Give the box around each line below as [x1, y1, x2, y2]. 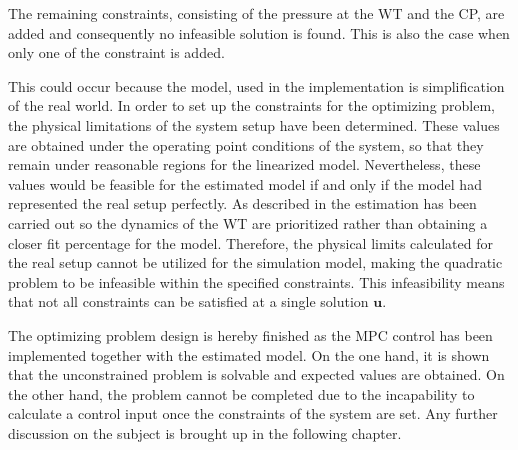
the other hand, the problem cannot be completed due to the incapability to [8, 383, 475, 404]
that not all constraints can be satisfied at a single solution [8, 291, 369, 312]
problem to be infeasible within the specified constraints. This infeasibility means [8, 271, 505, 292]
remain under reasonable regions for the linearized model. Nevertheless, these [8, 154, 481, 175]
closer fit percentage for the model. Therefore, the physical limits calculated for [8, 232, 494, 253]
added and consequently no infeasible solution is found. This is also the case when [8, 22, 510, 43]
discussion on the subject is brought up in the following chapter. [8, 422, 402, 443]
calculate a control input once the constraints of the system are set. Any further [8, 403, 498, 424]
